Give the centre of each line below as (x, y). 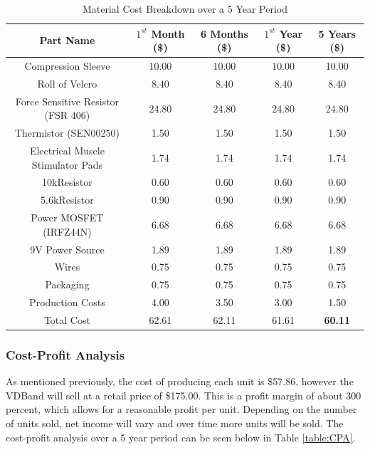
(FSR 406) (67, 115)
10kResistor (67, 182)
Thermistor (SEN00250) (67, 133)
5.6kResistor (67, 200)
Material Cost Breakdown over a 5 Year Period (185, 9)
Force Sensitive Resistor (67, 101)
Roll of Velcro (67, 83)
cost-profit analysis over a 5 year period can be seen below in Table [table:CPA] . (181, 437)
